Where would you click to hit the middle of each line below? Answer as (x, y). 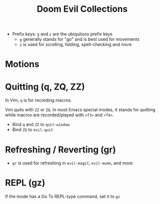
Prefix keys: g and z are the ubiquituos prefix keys (62, 34)
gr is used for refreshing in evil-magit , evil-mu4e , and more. (73, 163)
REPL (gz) (25, 183)
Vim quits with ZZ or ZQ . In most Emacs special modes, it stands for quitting (80, 110)
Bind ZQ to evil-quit (33, 130)
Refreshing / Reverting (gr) (61, 149)
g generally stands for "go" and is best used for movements (80, 39)
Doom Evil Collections (82, 9)
